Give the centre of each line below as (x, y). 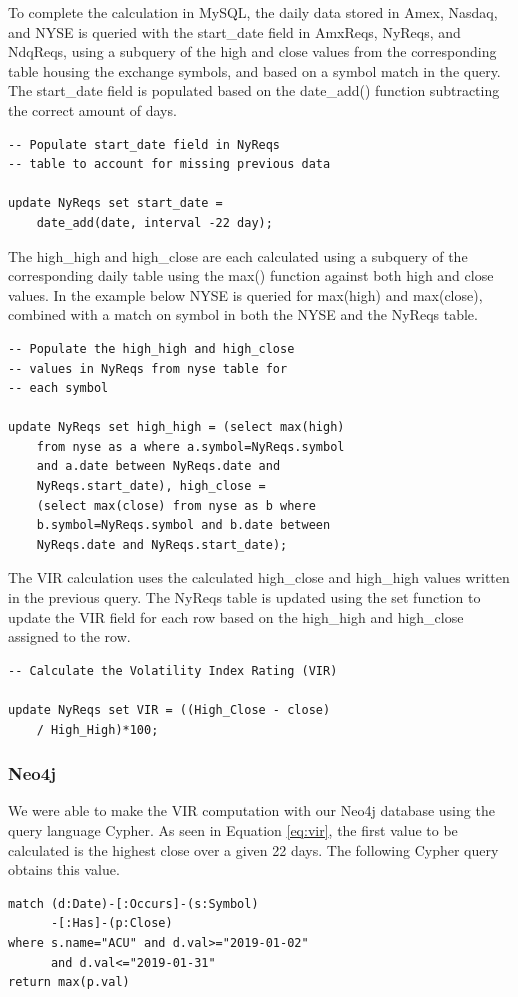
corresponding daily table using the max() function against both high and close (251, 275)
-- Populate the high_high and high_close (151, 348)
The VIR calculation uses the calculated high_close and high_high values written (259, 577)
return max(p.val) (69, 982)
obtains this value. (64, 869)
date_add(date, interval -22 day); (154, 222)
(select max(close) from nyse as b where (176, 505)
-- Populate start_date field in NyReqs (144, 144)
